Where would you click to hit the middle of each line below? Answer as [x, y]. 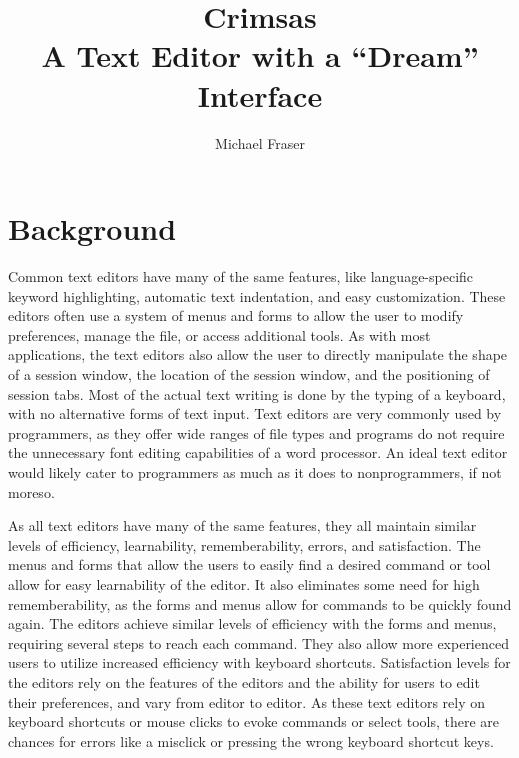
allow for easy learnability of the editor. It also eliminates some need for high [244, 583]
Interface [260, 94]
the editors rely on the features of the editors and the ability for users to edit [244, 681]
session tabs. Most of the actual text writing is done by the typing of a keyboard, [257, 393]
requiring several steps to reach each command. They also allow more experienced [258, 642]
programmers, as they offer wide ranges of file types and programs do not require [256, 432]
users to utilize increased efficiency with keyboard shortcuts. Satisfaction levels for [259, 662]
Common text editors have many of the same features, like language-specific [241, 276]
